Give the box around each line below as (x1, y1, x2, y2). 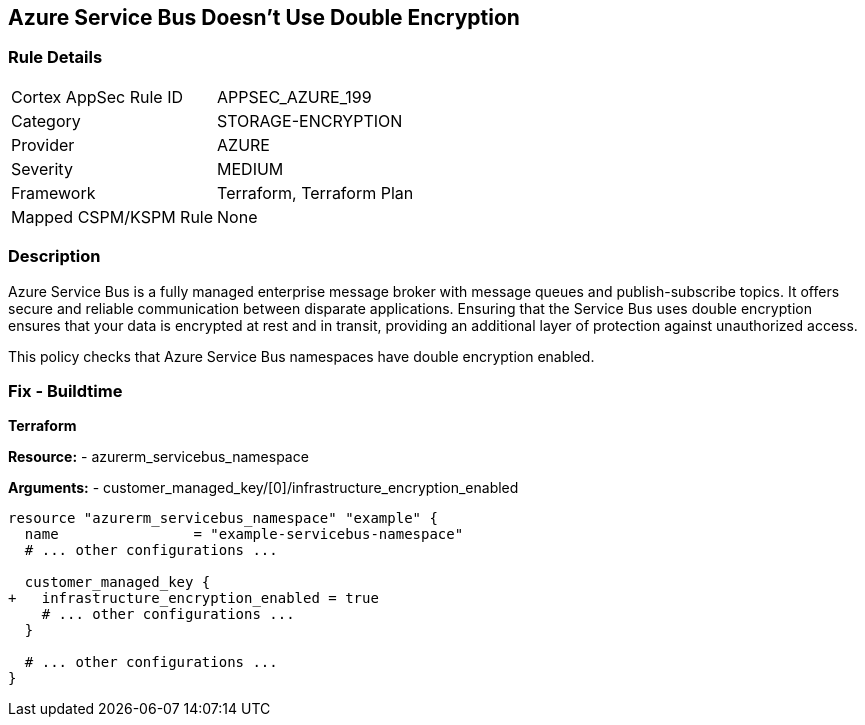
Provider (11, 134, 75, 155)
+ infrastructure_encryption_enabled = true (8, 590, 379, 607)
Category (11, 110, 81, 131)
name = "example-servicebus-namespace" (24, 526, 464, 543)
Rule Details (8, 47, 103, 68)
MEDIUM (217, 158, 284, 179)
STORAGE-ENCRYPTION (217, 110, 403, 131)
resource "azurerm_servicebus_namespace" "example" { (8, 510, 438, 527)
